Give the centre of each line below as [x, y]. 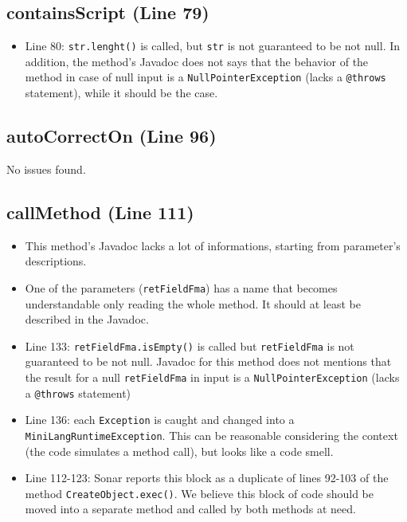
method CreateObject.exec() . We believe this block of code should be [199, 493]
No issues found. [46, 169]
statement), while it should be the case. [121, 93]
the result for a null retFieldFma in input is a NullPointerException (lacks [212, 377]
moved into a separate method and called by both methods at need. [190, 509]
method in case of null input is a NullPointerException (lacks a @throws [205, 77]
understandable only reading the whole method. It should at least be [193, 303]
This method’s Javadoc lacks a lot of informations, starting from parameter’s [213, 245]
